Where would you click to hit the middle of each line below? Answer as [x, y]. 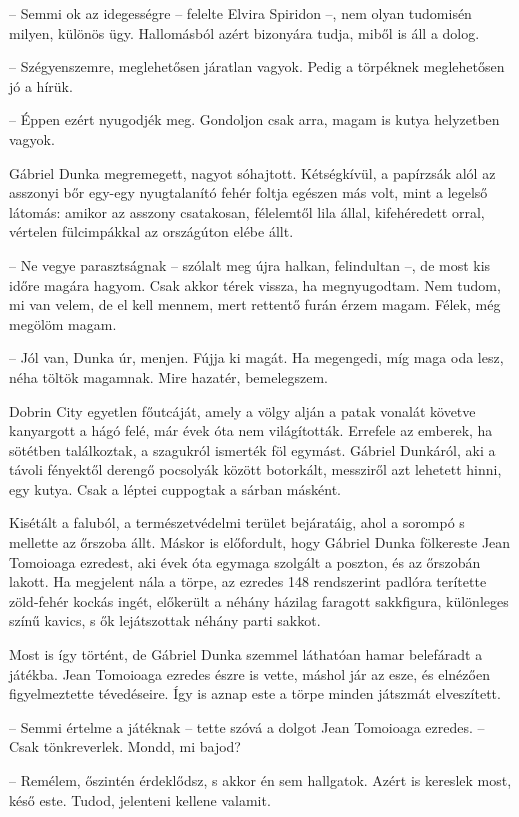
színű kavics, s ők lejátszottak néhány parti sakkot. [165, 620]
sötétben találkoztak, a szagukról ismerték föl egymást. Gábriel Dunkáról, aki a [252, 449]
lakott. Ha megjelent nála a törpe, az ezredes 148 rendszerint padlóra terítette [248, 581]
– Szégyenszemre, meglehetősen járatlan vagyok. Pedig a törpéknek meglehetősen [257, 66]
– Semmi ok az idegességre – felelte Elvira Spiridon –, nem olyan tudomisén [240, 13]
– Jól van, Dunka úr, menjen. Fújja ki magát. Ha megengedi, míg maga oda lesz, [256, 357]
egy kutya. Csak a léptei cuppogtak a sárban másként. [175, 488]
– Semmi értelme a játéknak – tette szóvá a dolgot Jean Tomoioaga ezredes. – [247, 726]
